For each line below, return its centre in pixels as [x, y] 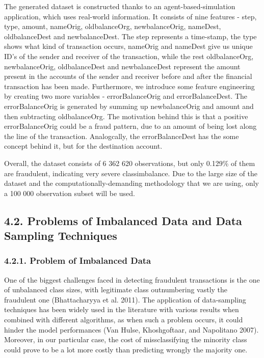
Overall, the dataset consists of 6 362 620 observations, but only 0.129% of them [130, 163]
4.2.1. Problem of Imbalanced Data [78, 260]
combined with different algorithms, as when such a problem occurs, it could [124, 320]
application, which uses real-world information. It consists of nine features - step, [130, 16]
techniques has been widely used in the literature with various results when [122, 309]
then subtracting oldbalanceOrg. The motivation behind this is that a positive [126, 116]
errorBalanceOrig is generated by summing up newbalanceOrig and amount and [129, 106]
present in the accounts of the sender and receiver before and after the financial [128, 76]
